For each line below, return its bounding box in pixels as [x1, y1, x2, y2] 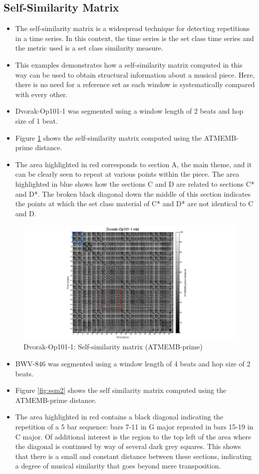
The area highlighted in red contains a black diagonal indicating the [15, 411, 224, 422]
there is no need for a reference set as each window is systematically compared [15, 79, 255, 90]
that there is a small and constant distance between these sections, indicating [15, 450, 252, 461]
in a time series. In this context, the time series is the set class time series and [15, 33, 254, 43]
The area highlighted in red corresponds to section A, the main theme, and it [15, 159, 252, 169]
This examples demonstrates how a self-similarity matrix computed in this [15, 59, 243, 70]
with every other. [15, 89, 68, 99]
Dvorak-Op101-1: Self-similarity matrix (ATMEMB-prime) [23, 341, 203, 352]
